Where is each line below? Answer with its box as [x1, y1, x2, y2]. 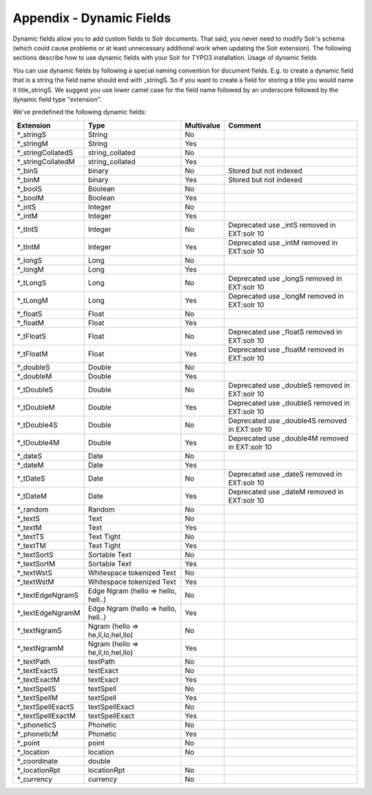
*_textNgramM [17, 643, 64, 653]
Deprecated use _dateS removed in [228, 469, 342, 479]
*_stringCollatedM [17, 157, 75, 166]
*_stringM [17, 139, 48, 148]
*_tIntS [17, 224, 39, 234]
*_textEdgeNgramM [17, 607, 81, 617]
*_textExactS [17, 665, 59, 675]
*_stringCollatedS [17, 148, 74, 157]
